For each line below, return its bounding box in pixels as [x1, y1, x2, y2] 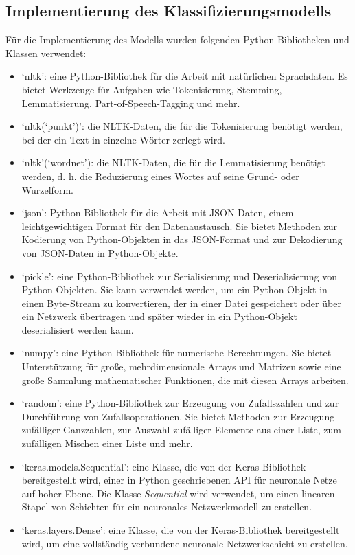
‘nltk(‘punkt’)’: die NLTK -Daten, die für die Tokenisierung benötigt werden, [21, 119, 343, 133]
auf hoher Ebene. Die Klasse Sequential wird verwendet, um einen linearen [21, 486, 335, 500]
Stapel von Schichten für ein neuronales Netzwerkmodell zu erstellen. [21, 499, 312, 514]
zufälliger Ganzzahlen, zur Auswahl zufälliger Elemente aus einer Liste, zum [21, 422, 341, 437]
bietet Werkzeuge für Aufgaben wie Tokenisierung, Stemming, [21, 82, 282, 96]
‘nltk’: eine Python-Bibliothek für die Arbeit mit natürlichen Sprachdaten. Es [21, 69, 348, 83]
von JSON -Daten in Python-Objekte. [21, 245, 179, 260]
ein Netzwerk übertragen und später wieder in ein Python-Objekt [21, 309, 297, 324]
